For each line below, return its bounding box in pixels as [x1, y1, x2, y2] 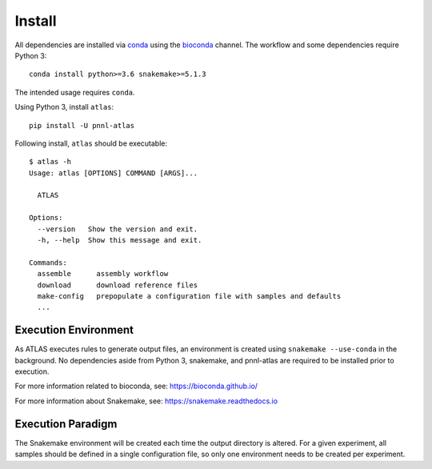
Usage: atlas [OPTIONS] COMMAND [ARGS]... [29, 168, 198, 178]
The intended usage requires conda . [14, 87, 135, 97]
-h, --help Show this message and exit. [37, 236, 202, 245]
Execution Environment [14, 323, 134, 337]
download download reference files [37, 280, 198, 290]
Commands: [29, 258, 67, 267]
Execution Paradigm [14, 417, 118, 431]
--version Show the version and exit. [37, 224, 198, 234]
